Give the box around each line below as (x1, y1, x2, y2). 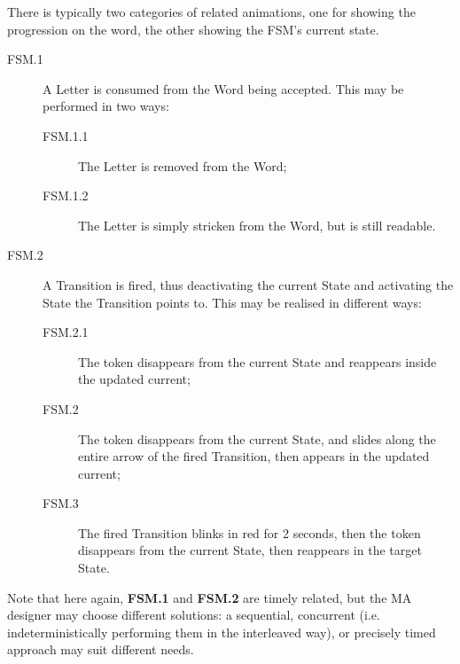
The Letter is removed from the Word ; (78, 156, 287, 175)
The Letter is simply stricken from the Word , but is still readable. (78, 215, 436, 234)
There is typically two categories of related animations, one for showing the (7, 3, 416, 20)
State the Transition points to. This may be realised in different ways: (43, 293, 422, 311)
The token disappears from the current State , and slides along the (78, 429, 436, 448)
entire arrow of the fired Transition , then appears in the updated (78, 447, 430, 465)
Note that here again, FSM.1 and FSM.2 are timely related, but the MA (7, 588, 412, 606)
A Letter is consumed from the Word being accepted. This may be (43, 79, 404, 98)
